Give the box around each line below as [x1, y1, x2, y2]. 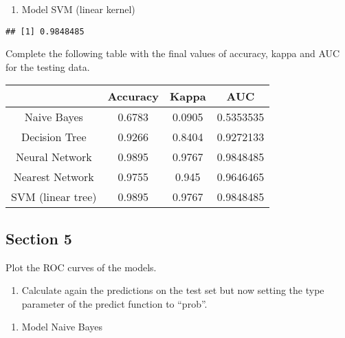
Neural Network [15, 149, 92, 165]
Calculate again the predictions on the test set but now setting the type [21, 283, 324, 297]
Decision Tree [21, 129, 87, 145]
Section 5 [5, 227, 72, 249]
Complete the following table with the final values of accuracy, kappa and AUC [5, 46, 340, 61]
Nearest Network [13, 169, 94, 185]
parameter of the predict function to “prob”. [21, 296, 208, 310]
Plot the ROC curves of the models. [5, 260, 157, 274]
